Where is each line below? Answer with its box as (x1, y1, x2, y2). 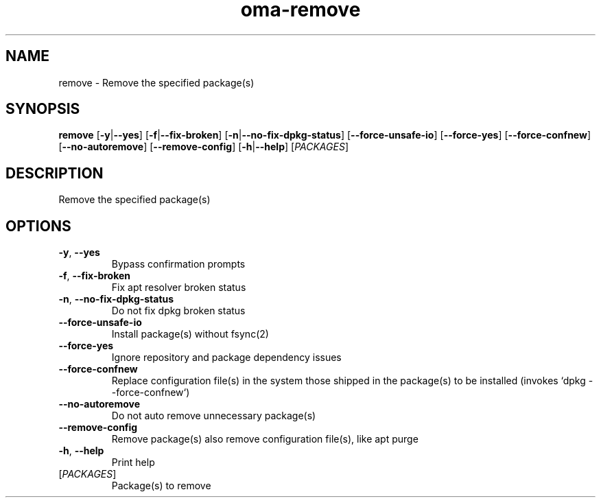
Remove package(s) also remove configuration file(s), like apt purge (111, 433, 419, 445)
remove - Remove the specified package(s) (58, 76, 255, 89)
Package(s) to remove (111, 480, 211, 492)
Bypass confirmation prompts (111, 258, 246, 270)
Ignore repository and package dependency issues (111, 351, 342, 364)
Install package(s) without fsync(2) (111, 328, 269, 340)
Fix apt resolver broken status (111, 281, 246, 294)
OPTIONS (5, 217, 71, 235)
